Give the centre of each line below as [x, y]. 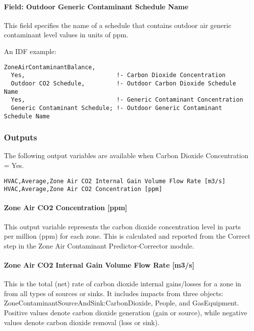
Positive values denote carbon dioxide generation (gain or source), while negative [126, 313]
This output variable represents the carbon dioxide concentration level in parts [123, 226]
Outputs [21, 137]
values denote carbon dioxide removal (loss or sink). [82, 322]
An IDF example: [30, 51]
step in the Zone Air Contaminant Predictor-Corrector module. [99, 245]
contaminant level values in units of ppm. [66, 35]
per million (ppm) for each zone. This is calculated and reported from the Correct [127, 236]
